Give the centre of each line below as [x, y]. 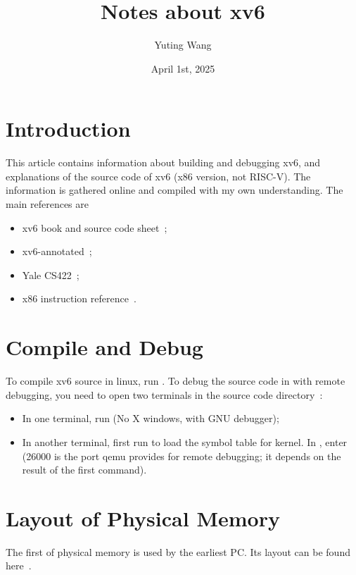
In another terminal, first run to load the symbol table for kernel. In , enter [185, 441]
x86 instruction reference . [79, 298]
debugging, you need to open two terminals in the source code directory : [164, 394]
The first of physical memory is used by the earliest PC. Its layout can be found [178, 551]
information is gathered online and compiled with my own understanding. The [174, 190]
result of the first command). [84, 470]
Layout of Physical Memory [143, 518]
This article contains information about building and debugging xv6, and [163, 162]
